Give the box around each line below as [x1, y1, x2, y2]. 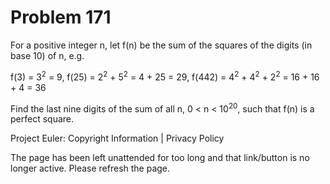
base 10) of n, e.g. [10, 49, 85, 61]
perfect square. [10, 113, 75, 125]
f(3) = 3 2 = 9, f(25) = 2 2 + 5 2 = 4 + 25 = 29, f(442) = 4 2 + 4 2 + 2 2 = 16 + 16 [10, 69, 320, 83]
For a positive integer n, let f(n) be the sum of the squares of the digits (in [10, 39, 313, 51]
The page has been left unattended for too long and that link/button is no [10, 152, 310, 164]
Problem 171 [10, 6, 112, 29]
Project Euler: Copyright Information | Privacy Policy [10, 132, 225, 145]
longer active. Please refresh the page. [10, 162, 171, 175]
